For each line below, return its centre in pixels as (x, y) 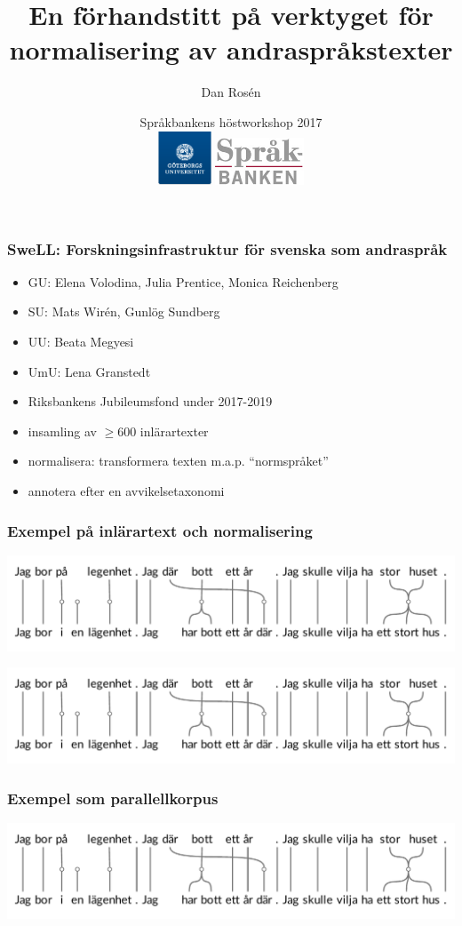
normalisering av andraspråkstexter (231, 49)
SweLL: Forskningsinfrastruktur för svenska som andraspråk (227, 248)
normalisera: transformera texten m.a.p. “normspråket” (178, 461)
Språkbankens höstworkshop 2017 (231, 121)
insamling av (62, 431)
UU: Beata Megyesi (81, 342)
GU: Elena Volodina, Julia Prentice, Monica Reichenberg (183, 281)
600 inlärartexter (163, 431)
